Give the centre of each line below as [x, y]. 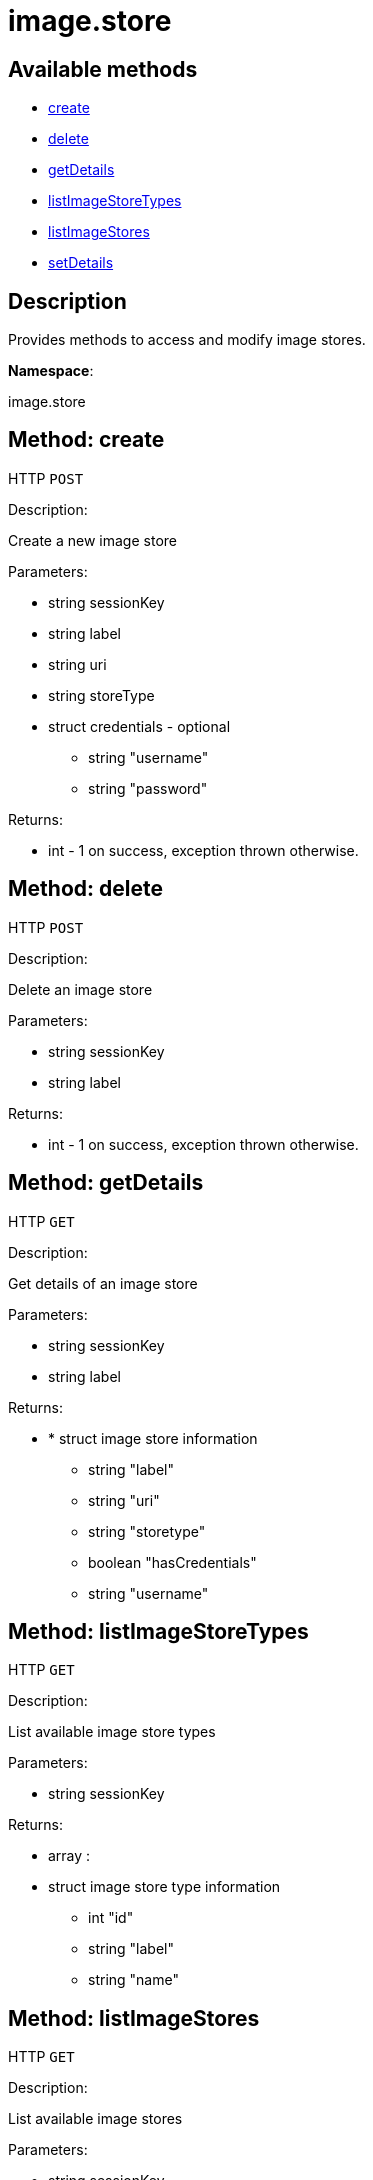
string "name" [133, 1980]
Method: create [86, 440]
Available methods [103, 69]
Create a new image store [92, 540]
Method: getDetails [106, 1183]
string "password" [148, 788]
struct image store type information [164, 1887]
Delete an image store [80, 989]
